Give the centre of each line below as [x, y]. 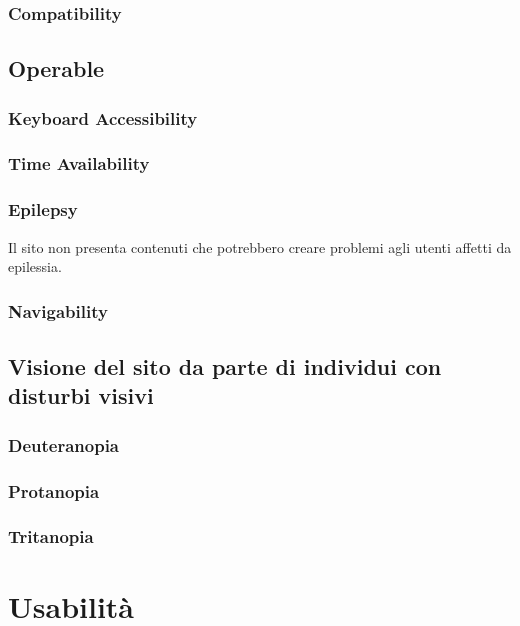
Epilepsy [43, 209]
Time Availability [79, 163]
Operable [56, 68]
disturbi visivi [81, 395]
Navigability [58, 310]
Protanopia [54, 490]
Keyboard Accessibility [103, 117]
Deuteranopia [64, 444]
